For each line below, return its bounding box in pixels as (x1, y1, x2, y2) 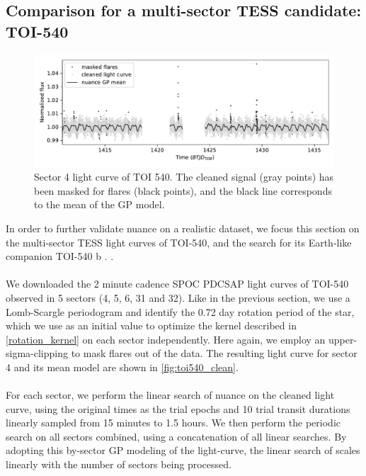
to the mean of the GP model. (34, 197, 165, 212)
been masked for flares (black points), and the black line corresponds (34, 183, 332, 198)
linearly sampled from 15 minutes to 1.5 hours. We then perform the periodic (6, 415, 341, 430)
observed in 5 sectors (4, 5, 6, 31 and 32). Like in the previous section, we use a (6, 290, 350, 305)
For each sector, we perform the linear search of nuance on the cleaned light (6, 387, 335, 402)
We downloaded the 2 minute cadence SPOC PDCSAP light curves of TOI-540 (6, 276, 349, 291)
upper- (328, 331, 358, 346)
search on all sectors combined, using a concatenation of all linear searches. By (6, 429, 347, 443)
